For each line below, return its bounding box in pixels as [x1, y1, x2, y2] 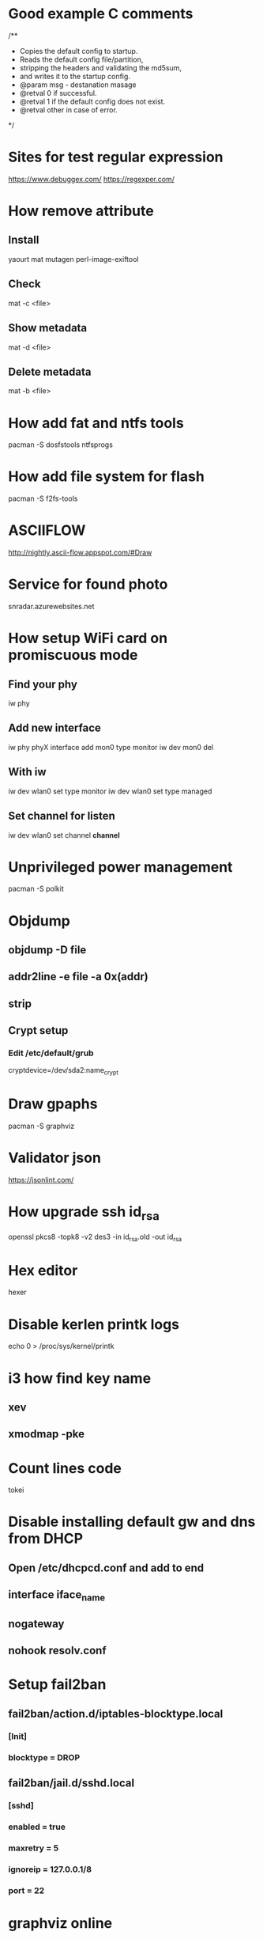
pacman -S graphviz [8, 1121, 75, 1131]
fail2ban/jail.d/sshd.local [8, 1777, 135, 1790]
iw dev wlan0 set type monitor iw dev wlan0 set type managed [8, 786, 212, 796]
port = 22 [8, 1884, 45, 1895]
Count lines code [8, 1459, 122, 1477]
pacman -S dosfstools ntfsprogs [8, 440, 113, 449]
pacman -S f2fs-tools [8, 494, 78, 503]
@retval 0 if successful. [19, 88, 97, 97]
